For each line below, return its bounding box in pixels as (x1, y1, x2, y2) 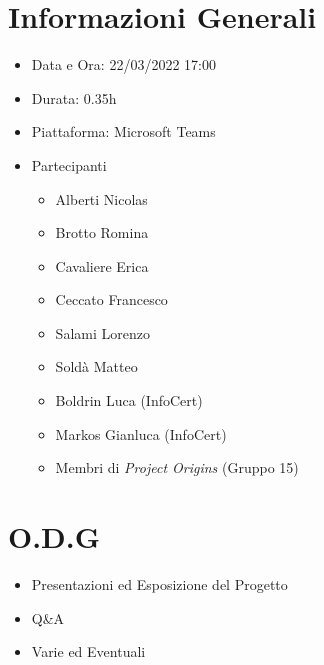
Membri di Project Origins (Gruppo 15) (55, 457, 299, 478)
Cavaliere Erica (55, 255, 149, 276)
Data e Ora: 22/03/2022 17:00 (31, 54, 216, 75)
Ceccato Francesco (55, 289, 168, 310)
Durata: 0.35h (31, 87, 117, 108)
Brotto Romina (55, 222, 149, 243)
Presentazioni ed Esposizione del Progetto (31, 573, 288, 594)
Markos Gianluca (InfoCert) (55, 423, 227, 444)
